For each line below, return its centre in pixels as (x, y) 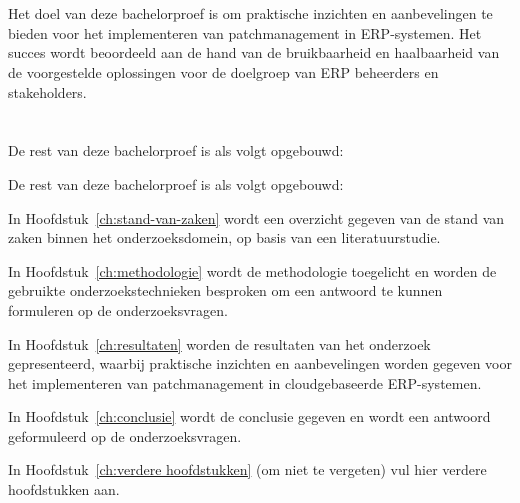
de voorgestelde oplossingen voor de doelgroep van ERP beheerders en (223, 71)
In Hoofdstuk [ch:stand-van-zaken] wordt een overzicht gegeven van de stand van (256, 217)
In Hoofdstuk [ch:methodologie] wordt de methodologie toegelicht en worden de (252, 270)
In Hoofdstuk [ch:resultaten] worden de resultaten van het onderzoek (219, 343)
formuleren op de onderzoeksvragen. (118, 309)
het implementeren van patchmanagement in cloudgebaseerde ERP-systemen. (245, 382)
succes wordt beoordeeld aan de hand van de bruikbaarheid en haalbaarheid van (254, 52)
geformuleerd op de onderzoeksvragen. (125, 435)
